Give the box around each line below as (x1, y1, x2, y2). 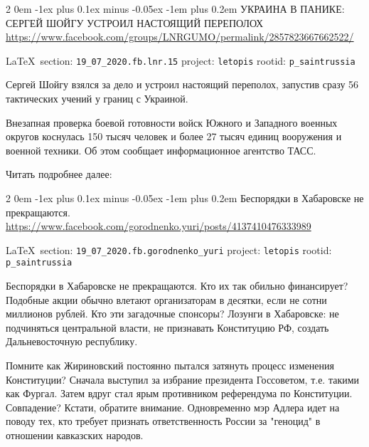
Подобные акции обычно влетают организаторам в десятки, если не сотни (6, 292, 327, 307)
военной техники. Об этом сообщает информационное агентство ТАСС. (6, 142, 316, 157)
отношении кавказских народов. (6, 428, 144, 443)
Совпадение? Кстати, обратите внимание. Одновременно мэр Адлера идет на (6, 399, 340, 414)
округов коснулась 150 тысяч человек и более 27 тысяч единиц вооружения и (6, 129, 342, 144)
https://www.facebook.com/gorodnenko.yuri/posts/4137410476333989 (6, 219, 311, 233)
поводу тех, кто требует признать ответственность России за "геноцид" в (6, 414, 321, 428)
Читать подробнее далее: (6, 167, 112, 182)
